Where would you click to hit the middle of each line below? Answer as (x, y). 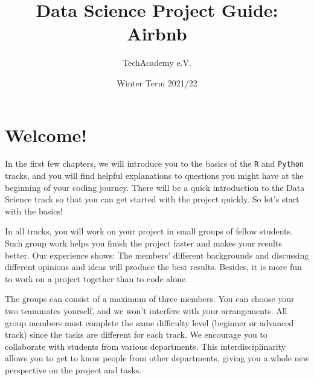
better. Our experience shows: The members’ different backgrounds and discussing (157, 255)
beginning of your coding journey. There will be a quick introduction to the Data (155, 187)
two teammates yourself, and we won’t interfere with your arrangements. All (146, 311)
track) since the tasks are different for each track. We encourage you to (136, 334)
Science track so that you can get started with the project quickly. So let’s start (152, 199)
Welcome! (46, 134)
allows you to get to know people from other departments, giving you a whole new (157, 358)
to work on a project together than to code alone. (97, 278)
